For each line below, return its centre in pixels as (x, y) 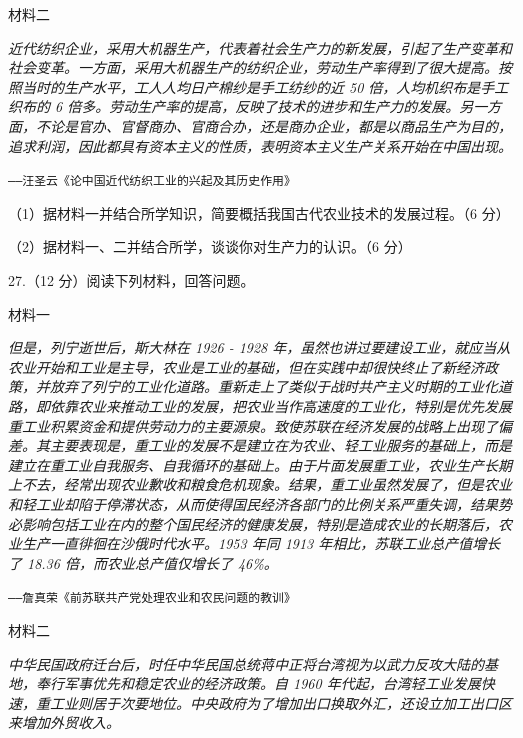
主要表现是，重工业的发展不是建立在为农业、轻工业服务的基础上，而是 (280, 445)
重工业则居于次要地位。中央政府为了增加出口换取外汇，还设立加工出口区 (273, 702)
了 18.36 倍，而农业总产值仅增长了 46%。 (143, 562)
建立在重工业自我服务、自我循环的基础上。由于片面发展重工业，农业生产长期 (260, 464)
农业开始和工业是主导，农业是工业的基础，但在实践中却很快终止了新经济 (246, 366)
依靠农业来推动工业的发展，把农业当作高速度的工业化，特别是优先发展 (280, 405)
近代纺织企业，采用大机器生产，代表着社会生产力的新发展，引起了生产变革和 (260, 47)
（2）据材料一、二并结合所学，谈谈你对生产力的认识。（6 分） (210, 246)
